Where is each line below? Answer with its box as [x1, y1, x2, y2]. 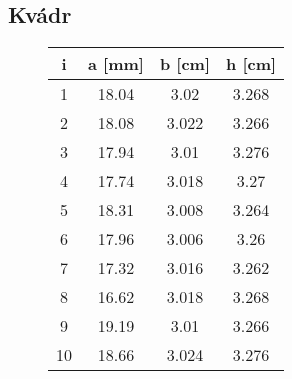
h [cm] [226, 52, 277, 76]
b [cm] [159, 52, 211, 76]
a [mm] [88, 52, 144, 76]
